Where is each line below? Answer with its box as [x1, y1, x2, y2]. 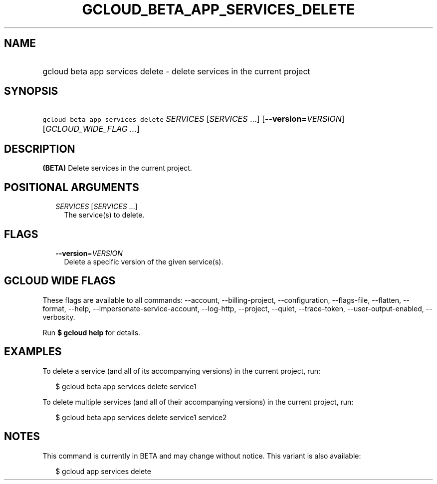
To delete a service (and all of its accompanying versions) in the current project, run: [42, 366, 321, 375]
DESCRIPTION [4, 142, 75, 155]
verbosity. [42, 312, 75, 321]
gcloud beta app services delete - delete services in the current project [42, 66, 310, 76]
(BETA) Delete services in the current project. [42, 164, 192, 173]
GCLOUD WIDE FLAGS [4, 274, 116, 287]
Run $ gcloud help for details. [42, 328, 141, 337]
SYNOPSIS [4, 85, 58, 98]
